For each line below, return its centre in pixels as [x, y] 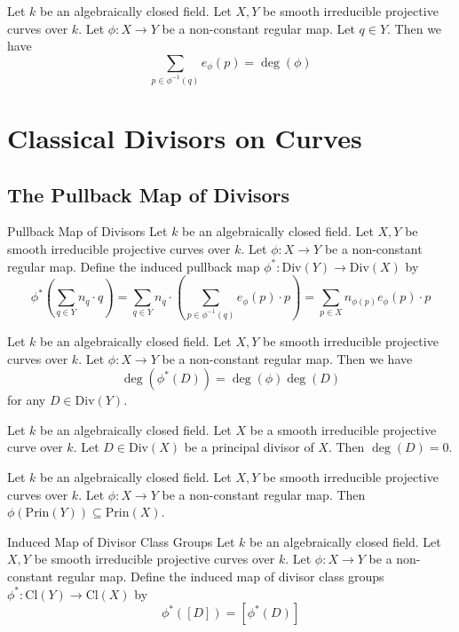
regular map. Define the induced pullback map [134, 266]
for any [27, 400]
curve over [35, 447]
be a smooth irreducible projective [343, 429]
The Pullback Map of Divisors [149, 194]
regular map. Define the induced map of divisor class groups [221, 576]
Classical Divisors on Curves [185, 137]
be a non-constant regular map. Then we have [287, 358]
